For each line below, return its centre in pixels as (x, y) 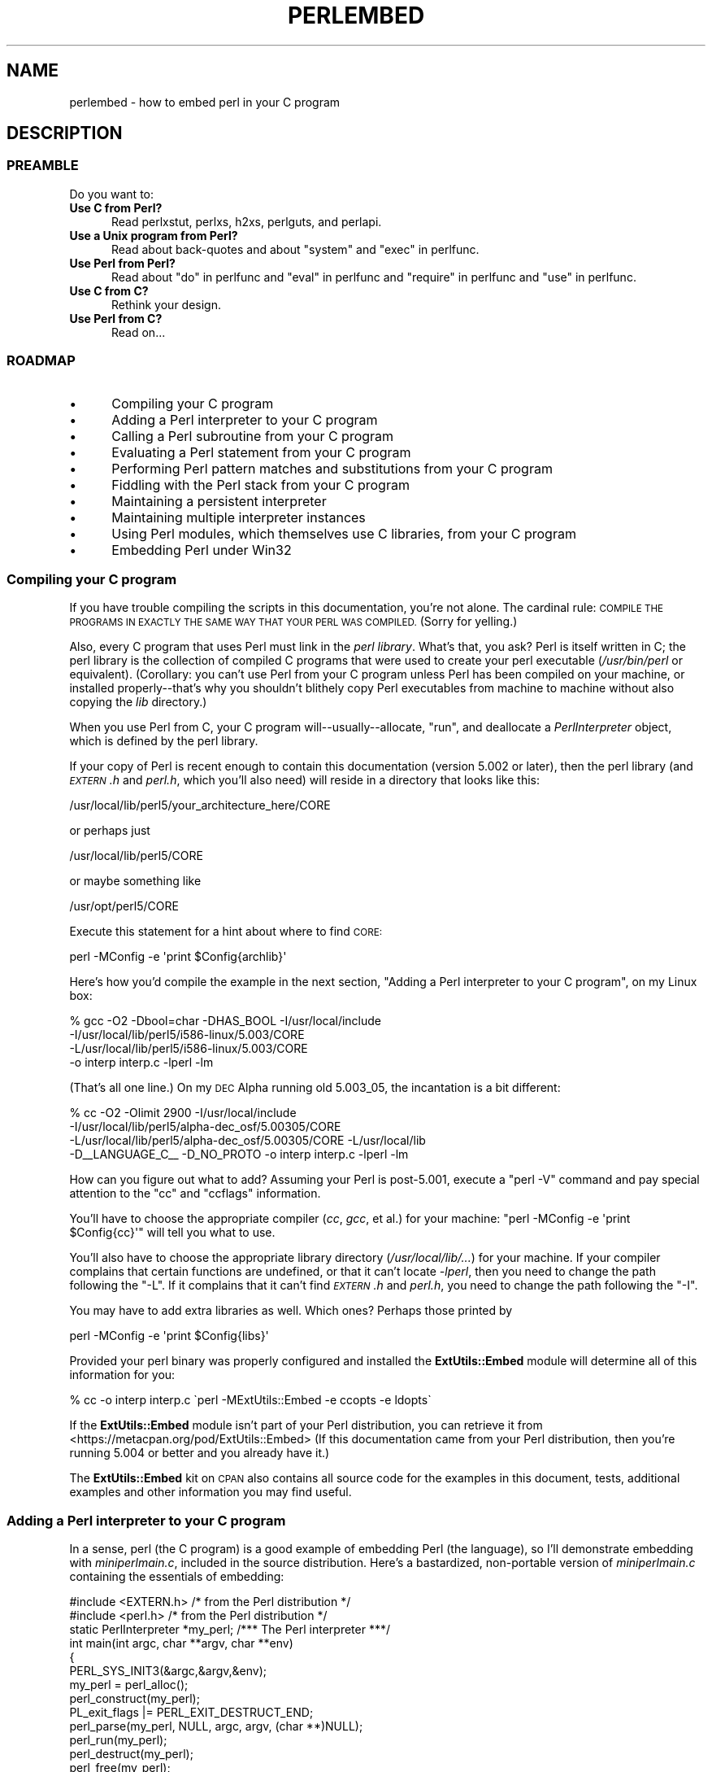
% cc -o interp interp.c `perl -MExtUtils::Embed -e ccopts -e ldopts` (250, 1400)
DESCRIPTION (65, 133)
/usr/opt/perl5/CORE (124, 906)
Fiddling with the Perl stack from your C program (260, 484)
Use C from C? (109, 290)
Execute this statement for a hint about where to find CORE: (226, 932)
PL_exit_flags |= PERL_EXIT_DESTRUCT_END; (191, 1713)
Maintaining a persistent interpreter (219, 501)
